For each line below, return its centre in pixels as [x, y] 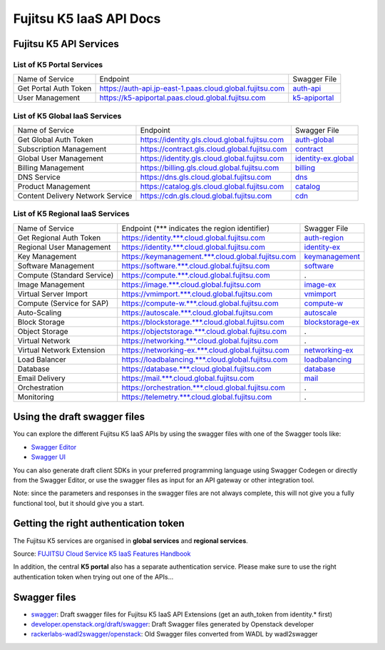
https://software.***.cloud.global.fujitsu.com [196, 265]
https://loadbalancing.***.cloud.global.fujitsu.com [205, 359]
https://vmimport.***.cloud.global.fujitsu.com [197, 294]
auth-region [324, 238]
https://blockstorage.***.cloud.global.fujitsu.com [203, 322]
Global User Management [60, 158]
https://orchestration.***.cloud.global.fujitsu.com [203, 387]
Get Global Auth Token [56, 140]
